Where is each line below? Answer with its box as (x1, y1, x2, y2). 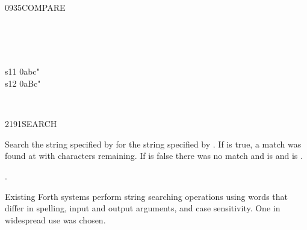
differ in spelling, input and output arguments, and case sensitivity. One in (5, 202, 281, 214)
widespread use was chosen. (5, 213, 106, 226)
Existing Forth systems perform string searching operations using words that (5, 190, 288, 202)
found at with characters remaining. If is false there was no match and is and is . (5, 149, 303, 162)
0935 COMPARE (5, 1, 66, 13)
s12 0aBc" (5, 76, 41, 89)
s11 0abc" (5, 65, 40, 78)
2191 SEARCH (5, 117, 57, 130)
